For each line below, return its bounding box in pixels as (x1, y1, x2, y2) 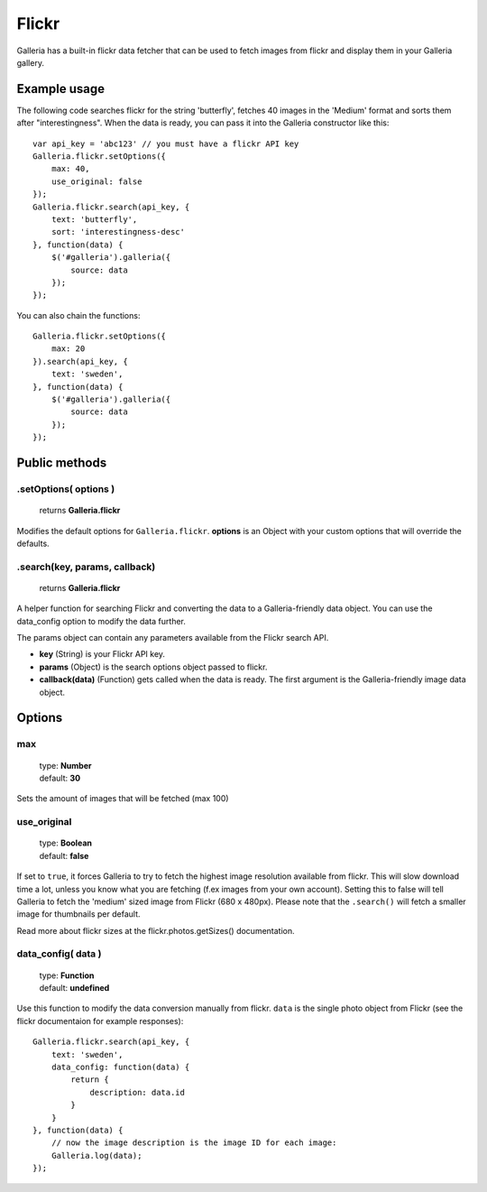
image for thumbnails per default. (16, 909, 141, 919)
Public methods (16, 456, 107, 471)
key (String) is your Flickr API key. (39, 649, 166, 660)
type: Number (39, 760, 92, 771)
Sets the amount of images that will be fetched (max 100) (16, 793, 229, 804)
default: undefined (39, 983, 110, 993)
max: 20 (51, 344, 86, 354)
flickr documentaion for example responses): (16, 1015, 184, 1026)
